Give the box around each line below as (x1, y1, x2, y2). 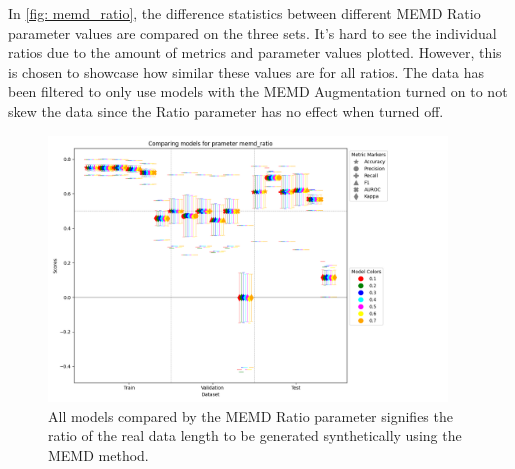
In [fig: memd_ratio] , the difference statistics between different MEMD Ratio (8, 3, 481, 23)
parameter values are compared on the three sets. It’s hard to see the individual (8, 22, 497, 43)
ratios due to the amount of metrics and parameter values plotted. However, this (8, 42, 502, 63)
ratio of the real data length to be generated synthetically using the (48, 425, 462, 446)
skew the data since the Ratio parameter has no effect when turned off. (8, 100, 444, 121)
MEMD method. (48, 444, 149, 465)
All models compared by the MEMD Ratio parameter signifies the (48, 405, 453, 426)
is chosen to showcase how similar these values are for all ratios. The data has (8, 61, 484, 82)
